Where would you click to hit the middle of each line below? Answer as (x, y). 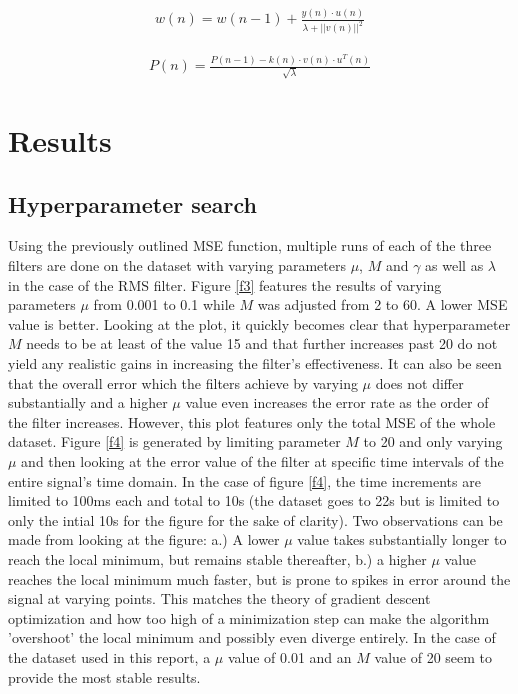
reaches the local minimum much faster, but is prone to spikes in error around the (259, 578)
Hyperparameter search (133, 203)
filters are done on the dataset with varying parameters (177, 265)
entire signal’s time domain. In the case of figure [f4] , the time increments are (244, 480)
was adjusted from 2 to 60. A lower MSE (382, 304)
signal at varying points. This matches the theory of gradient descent (219, 598)
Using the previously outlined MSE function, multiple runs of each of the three (250, 245)
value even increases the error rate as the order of (337, 402)
